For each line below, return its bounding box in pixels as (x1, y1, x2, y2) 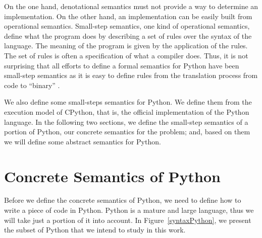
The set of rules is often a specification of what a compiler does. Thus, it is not (4, 50, 248, 60)
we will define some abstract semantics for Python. (4, 136, 161, 146)
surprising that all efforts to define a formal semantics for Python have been (4, 60, 239, 70)
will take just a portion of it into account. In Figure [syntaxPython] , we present (4, 214, 251, 225)
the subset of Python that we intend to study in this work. (4, 224, 186, 235)
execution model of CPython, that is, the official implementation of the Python (4, 106, 249, 117)
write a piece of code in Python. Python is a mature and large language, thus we (4, 205, 254, 215)
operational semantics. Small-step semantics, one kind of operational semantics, (4, 21, 250, 31)
